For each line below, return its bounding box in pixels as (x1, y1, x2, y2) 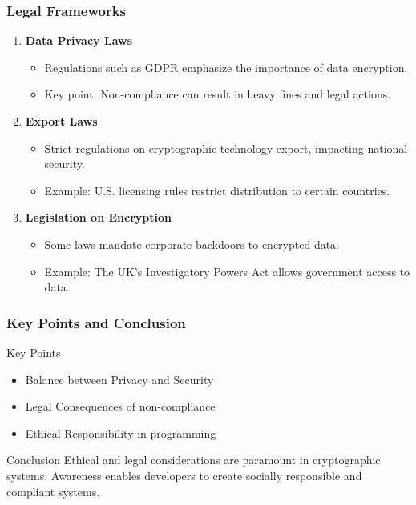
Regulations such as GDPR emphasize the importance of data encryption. (44, 58, 408, 75)
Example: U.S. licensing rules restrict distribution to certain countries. (44, 182, 390, 198)
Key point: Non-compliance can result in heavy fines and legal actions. (44, 86, 391, 102)
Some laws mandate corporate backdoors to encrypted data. (44, 235, 340, 252)
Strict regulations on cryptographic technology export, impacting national (44, 139, 408, 156)
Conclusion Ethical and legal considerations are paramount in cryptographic (6, 451, 381, 468)
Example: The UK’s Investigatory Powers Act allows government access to (44, 263, 410, 279)
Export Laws (25, 113, 98, 129)
